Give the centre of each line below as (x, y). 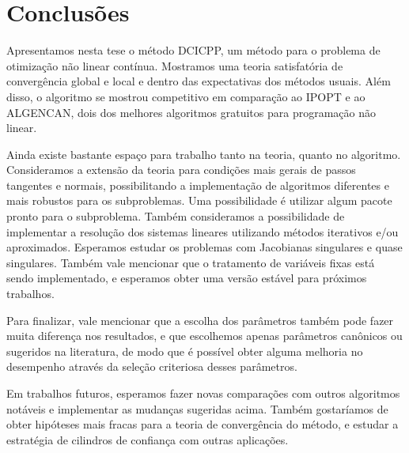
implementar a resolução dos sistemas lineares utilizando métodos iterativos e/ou (203, 231)
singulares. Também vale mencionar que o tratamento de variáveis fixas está (191, 262)
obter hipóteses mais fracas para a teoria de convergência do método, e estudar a (203, 424)
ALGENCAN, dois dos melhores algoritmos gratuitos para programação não (191, 112)
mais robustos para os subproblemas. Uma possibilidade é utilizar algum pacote (199, 200)
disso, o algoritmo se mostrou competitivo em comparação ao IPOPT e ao (186, 96)
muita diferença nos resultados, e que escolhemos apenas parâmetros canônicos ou (204, 336)
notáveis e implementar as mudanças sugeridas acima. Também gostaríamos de (197, 408)
